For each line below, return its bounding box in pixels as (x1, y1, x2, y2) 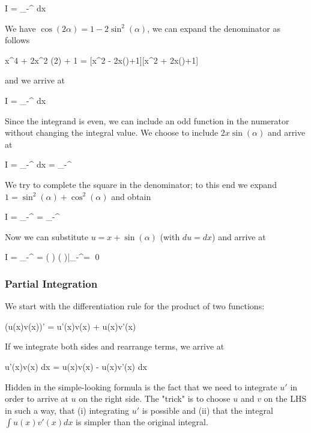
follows (5, 34, 30, 46)
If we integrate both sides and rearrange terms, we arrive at (5, 340, 225, 353)
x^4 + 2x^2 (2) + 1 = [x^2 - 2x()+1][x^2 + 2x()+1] (5, 53, 199, 66)
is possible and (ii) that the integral (142, 404, 273, 416)
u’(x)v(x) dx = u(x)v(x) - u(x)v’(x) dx (5, 360, 147, 372)
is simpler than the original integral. (76, 416, 208, 428)
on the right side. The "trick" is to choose (79, 392, 231, 405)
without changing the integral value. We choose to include (5, 126, 219, 139)
